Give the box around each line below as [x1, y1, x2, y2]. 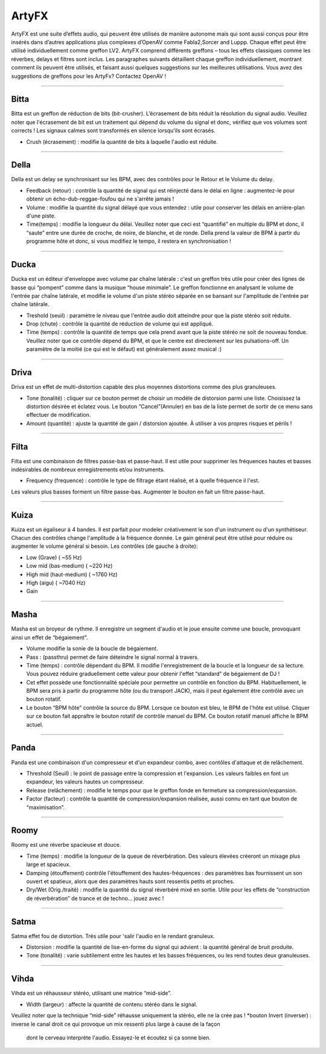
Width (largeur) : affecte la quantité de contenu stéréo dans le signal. [26, 1000, 197, 1008]
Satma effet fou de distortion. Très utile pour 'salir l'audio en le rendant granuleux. [11, 932, 215, 939]
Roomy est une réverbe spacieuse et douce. [11, 841, 121, 849]
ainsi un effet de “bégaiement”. [11, 634, 88, 641]
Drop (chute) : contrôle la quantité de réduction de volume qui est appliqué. [26, 320, 214, 327]
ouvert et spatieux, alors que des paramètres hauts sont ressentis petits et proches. [26, 878, 235, 885]
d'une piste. [26, 212, 56, 220]
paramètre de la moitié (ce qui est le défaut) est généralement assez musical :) [26, 345, 222, 353]
